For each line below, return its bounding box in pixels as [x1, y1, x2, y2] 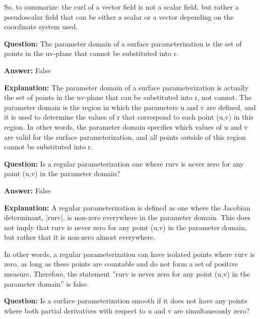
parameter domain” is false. [4, 278, 89, 289]
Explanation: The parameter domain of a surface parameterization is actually [4, 82, 249, 92]
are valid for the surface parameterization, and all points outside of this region [4, 131, 246, 142]
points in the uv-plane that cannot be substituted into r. [4, 48, 179, 59]
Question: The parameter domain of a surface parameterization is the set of [4, 38, 242, 48]
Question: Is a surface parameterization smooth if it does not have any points [4, 295, 247, 306]
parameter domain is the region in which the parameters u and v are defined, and [4, 101, 256, 112]
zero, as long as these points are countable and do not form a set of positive [4, 258, 238, 269]
